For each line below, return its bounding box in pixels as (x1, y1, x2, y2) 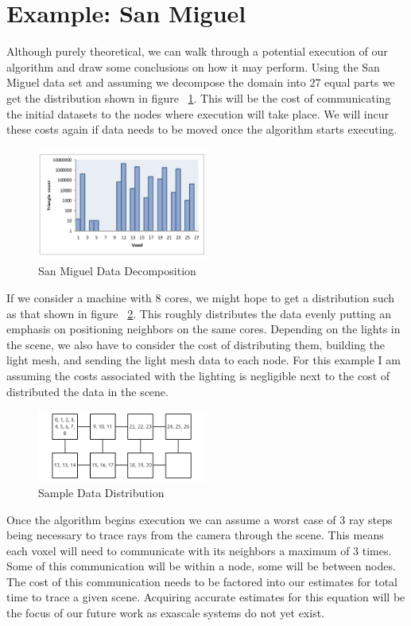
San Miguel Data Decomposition (38, 262, 196, 279)
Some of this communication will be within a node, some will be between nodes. (6, 558, 396, 574)
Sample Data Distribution (38, 484, 165, 500)
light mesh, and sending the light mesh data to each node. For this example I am (6, 352, 401, 368)
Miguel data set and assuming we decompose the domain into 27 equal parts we (6, 74, 395, 91)
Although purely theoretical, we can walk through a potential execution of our (6, 43, 388, 60)
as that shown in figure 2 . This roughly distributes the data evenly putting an (6, 305, 391, 321)
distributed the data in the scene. (6, 383, 169, 399)
